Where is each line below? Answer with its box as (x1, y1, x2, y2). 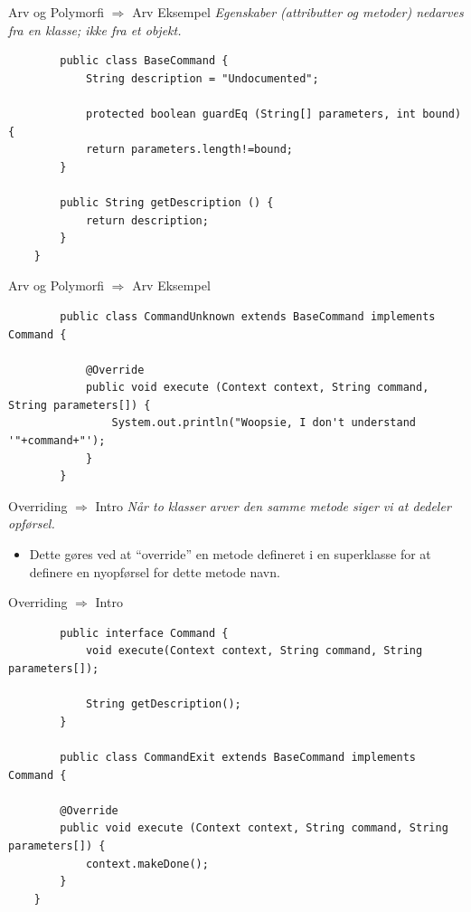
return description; (85, 214, 209, 227)
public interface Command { (60, 626, 229, 640)
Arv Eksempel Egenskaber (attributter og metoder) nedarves (132, 3, 464, 21)
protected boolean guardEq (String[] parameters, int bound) (85, 107, 462, 120)
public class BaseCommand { (60, 54, 229, 68)
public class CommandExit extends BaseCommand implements (60, 750, 417, 764)
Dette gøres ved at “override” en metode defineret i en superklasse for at (29, 545, 431, 564)
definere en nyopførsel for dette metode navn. (29, 562, 280, 581)
